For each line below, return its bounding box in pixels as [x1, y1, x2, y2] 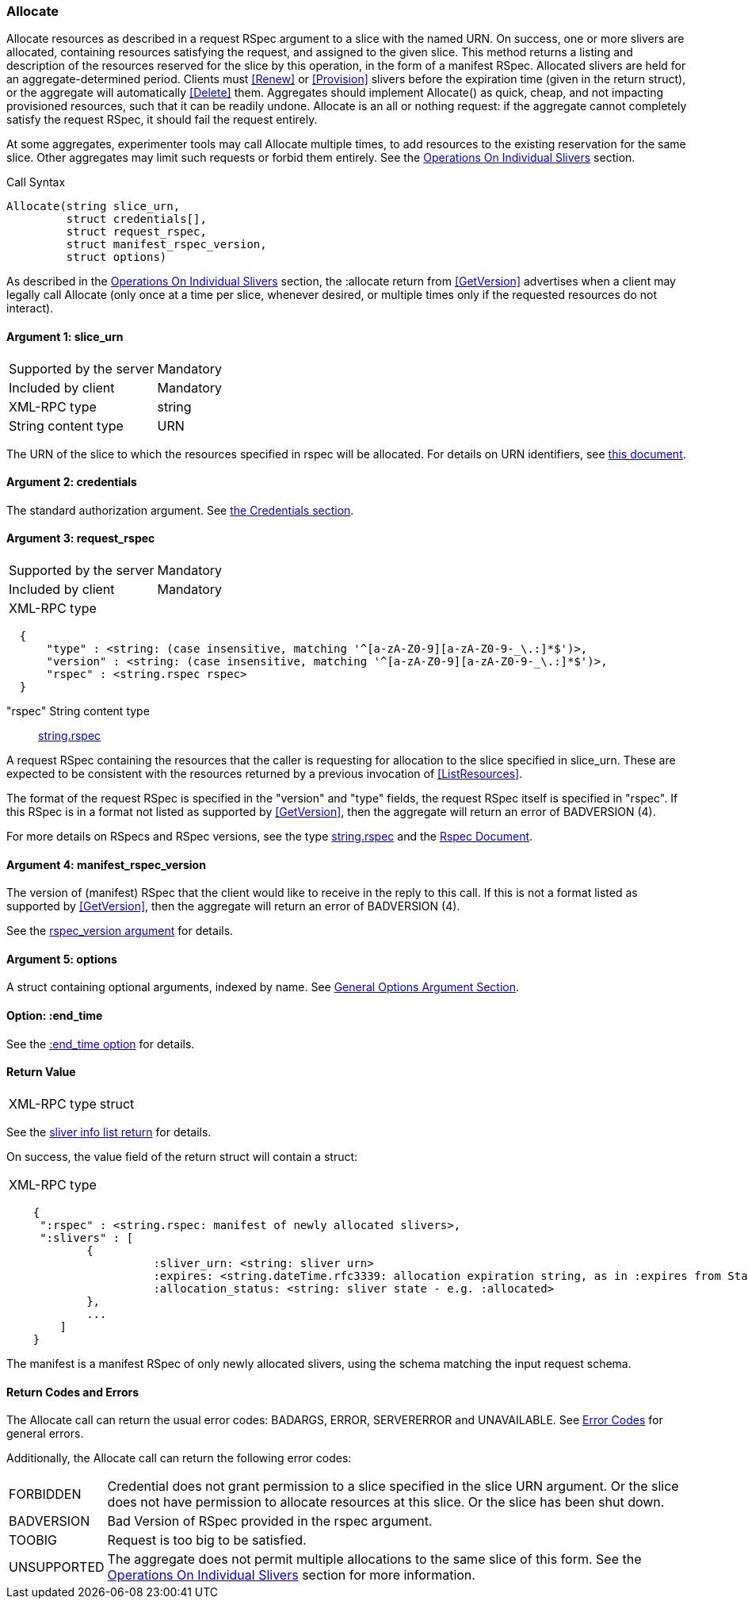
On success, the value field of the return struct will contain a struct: [6, 1149, 358, 1163]
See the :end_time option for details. [6, 1036, 195, 1051]
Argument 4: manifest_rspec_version [6, 857, 206, 871]
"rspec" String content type [6, 704, 150, 718]
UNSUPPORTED [9, 1559, 105, 1576]
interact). [6, 301, 54, 316]
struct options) [66, 251, 167, 264]
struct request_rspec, [66, 225, 207, 239]
